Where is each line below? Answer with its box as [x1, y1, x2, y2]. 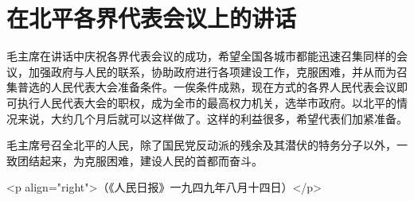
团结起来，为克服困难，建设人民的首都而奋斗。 [17, 152, 263, 168]
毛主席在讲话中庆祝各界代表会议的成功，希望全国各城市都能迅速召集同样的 [6, 48, 396, 64]
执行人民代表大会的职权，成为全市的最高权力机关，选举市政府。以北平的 [17, 94, 396, 110]
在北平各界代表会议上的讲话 [6, 2, 297, 34]
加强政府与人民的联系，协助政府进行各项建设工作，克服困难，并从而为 [28, 63, 396, 79]
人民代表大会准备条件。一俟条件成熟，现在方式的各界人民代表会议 [50, 79, 396, 95]
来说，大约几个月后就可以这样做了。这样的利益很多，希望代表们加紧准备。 [17, 110, 408, 126]
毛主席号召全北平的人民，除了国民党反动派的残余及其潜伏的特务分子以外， [6, 137, 396, 153]
